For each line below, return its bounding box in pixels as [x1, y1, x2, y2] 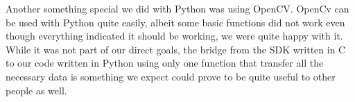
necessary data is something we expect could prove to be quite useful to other [6, 69, 336, 83]
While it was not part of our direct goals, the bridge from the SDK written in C [6, 42, 346, 56]
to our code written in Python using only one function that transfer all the [6, 56, 324, 70]
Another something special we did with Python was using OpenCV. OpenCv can [6, 1, 349, 15]
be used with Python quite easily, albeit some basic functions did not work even [6, 15, 345, 29]
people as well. [6, 83, 67, 97]
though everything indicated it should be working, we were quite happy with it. [6, 28, 343, 43]
